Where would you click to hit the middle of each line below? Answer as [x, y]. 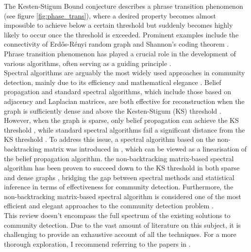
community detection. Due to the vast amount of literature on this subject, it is [122, 225]
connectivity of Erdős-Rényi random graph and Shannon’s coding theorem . [117, 44]
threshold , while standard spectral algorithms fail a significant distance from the [125, 129]
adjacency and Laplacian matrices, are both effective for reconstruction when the [124, 101]
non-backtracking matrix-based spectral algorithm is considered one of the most [123, 196]
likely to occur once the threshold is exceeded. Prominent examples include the [121, 34]
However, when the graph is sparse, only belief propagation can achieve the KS [121, 120]
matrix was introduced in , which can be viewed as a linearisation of [145, 148]
